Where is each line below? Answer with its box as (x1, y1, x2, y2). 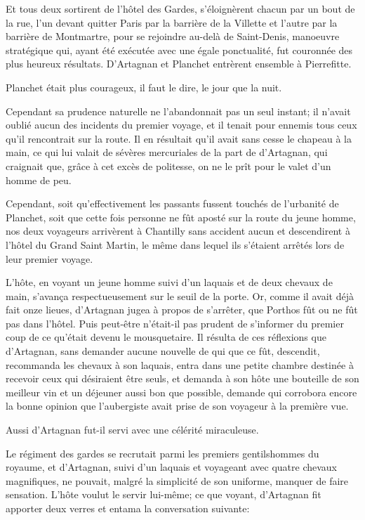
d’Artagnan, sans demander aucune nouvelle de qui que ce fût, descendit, (6, 344, 320, 358)
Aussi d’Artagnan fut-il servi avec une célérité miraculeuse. (6, 422, 259, 437)
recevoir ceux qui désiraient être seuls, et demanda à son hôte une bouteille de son (6, 371, 359, 386)
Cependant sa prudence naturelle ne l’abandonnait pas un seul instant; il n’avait (6, 103, 351, 118)
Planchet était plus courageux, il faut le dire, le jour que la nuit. (6, 79, 282, 94)
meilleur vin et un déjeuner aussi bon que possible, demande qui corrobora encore (6, 384, 357, 399)
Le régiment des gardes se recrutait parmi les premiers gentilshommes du (6, 446, 319, 460)
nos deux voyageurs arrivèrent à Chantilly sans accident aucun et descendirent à (6, 223, 350, 238)
